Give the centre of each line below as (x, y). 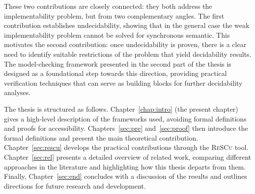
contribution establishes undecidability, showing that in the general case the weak (127, 25)
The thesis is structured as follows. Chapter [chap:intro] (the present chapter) (121, 109)
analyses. (17, 92)
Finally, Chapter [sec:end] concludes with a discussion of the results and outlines (126, 176)
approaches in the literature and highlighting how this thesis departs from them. (125, 166)
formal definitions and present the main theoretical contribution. (101, 137)
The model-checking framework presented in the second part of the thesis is (118, 63)
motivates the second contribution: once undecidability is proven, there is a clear (125, 44)
